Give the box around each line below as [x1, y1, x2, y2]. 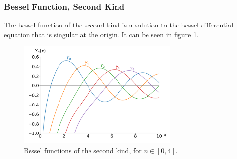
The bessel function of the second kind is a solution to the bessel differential [4, 20, 234, 30]
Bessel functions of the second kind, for [24, 145, 142, 155]
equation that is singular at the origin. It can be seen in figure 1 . [4, 29, 199, 39]
